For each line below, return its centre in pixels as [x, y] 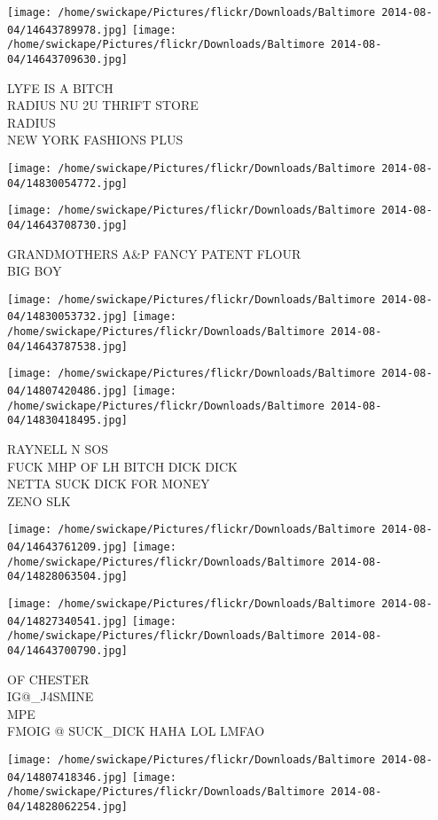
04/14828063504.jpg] [68, 577]
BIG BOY [35, 271]
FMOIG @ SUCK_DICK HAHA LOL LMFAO [136, 731]
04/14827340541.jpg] [68, 621]
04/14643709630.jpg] [68, 59]
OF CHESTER [48, 679]
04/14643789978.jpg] [68, 30]
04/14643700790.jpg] [68, 651]
